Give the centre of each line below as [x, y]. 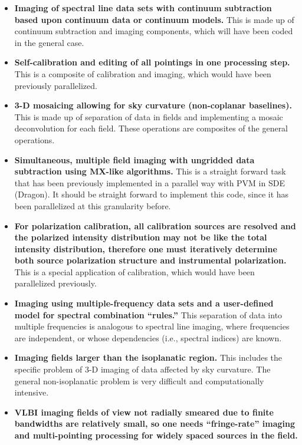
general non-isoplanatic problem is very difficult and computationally [139, 380]
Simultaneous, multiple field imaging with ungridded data [134, 159]
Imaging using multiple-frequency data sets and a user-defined [144, 303]
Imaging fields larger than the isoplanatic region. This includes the [148, 357]
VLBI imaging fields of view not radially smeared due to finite [144, 412]
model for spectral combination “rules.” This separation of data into [148, 314]
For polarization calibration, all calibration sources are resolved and [155, 225]
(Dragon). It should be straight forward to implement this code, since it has [152, 194]
